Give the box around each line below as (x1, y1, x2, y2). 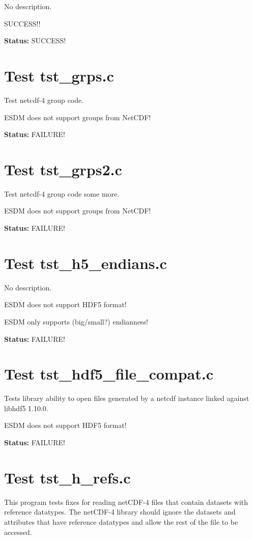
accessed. (4, 526, 32, 537)
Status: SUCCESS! (4, 35, 66, 46)
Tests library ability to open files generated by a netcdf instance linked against (4, 393, 249, 403)
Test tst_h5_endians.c (4, 252, 167, 273)
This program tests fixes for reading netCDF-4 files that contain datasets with (4, 496, 248, 507)
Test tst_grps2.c (4, 158, 122, 179)
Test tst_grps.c (4, 65, 114, 86)
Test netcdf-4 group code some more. (4, 188, 120, 199)
